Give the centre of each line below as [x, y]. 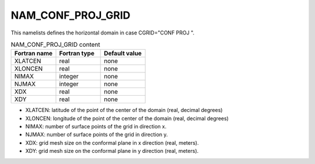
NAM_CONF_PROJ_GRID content [55, 45]
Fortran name [33, 54]
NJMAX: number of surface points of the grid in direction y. [97, 135]
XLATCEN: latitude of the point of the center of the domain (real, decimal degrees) [124, 110]
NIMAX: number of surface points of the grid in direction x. [96, 127]
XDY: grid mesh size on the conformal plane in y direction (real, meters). [112, 151]
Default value [123, 54]
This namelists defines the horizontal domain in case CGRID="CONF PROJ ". [103, 33]
